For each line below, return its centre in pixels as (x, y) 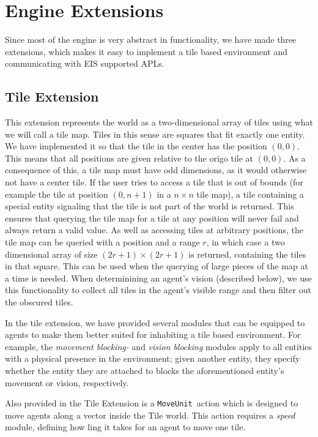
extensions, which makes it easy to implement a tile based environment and (146, 51)
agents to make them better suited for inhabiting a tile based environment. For (153, 334)
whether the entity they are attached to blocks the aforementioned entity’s (145, 370)
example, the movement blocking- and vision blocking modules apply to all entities (159, 346)
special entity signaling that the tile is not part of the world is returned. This (150, 206)
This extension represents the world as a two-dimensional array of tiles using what (159, 122)
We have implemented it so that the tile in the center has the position (136, 146)
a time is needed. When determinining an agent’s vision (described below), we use (158, 278)
